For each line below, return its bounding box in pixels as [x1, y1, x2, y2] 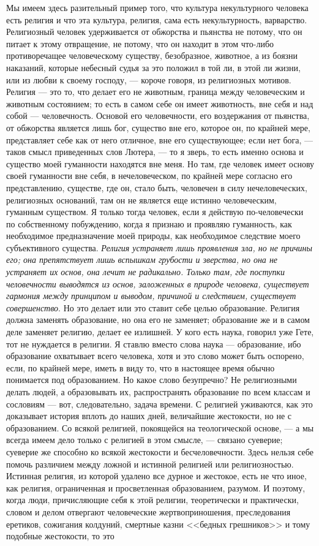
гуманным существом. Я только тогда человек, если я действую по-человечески [6, 205, 304, 218]
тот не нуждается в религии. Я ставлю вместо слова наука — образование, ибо [6, 337, 301, 350]
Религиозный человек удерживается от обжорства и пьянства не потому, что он [6, 25, 302, 38]
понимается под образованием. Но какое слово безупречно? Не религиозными [6, 373, 297, 386]
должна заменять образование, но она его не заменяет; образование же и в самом [6, 313, 310, 326]
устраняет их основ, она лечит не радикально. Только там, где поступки [6, 265, 285, 278]
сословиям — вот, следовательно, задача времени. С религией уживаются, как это [6, 397, 313, 410]
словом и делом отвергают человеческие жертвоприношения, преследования [6, 505, 291, 518]
